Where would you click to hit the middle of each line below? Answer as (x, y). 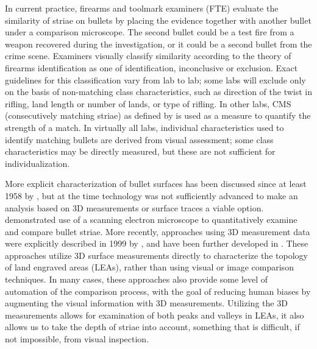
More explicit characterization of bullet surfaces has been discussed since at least (156, 184)
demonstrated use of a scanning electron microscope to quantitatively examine (151, 220)
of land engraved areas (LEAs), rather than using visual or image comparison (149, 267)
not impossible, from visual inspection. (77, 339)
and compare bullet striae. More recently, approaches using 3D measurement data (158, 231)
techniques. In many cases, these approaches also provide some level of (137, 279)
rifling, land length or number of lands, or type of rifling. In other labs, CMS (148, 103)
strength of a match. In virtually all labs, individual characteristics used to (144, 127)
